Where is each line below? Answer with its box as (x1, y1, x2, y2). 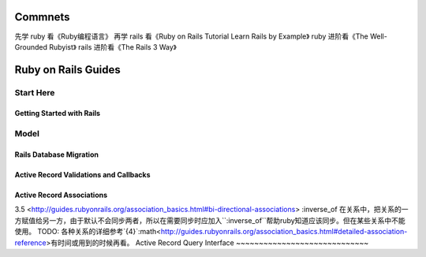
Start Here (14, 87, 55, 98)
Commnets (14, 10, 70, 24)
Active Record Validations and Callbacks (14, 170, 151, 180)
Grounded (14, 42, 47, 51)
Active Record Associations (14, 190, 108, 200)
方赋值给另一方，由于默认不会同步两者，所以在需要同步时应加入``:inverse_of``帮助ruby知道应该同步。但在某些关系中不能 (14, 215, 405, 225)
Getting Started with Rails (14, 109, 101, 118)
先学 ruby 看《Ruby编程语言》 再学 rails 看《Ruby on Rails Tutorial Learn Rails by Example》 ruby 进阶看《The (14, 32, 368, 41)
